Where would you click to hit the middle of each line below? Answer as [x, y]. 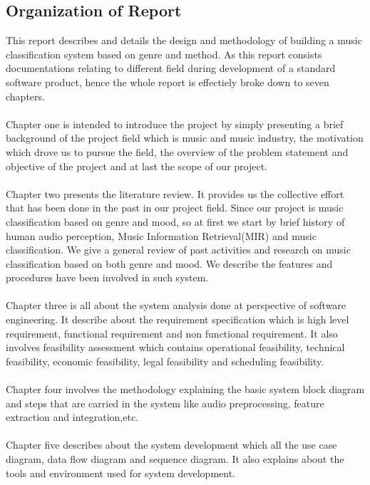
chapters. [25, 96]
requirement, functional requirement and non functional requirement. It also [172, 333]
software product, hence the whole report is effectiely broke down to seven [168, 82]
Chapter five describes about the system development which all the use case [171, 445]
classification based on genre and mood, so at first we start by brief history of [175, 221]
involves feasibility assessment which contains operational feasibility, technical [175, 347]
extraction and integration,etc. [72, 417]
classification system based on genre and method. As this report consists [164, 54]
